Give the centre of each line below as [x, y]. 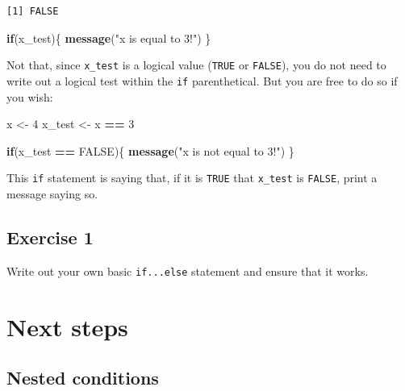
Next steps [67, 326]
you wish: [30, 96]
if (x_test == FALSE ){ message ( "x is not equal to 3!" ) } [150, 150]
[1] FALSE [33, 11]
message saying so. [52, 193]
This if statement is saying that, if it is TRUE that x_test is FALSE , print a [192, 178]
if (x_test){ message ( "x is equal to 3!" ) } [109, 37]
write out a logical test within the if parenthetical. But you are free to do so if [202, 80]
